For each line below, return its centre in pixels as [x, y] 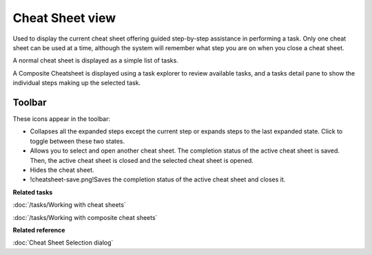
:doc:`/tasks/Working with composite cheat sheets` [85, 217]
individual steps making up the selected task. [77, 83]
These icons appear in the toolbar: [61, 119]
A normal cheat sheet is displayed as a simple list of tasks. [95, 60]
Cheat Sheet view [64, 18]
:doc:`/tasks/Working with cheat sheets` [70, 205]
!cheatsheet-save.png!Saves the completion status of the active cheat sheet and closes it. [158, 179]
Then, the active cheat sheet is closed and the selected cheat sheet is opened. [142, 160]
